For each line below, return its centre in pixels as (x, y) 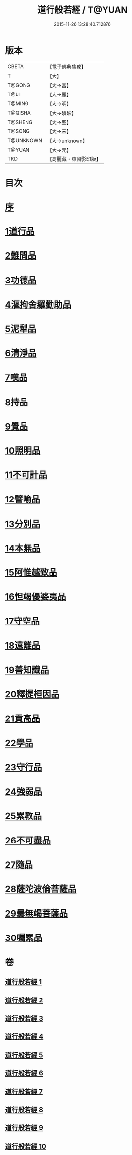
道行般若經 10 (26, 1146)
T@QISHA (19, 113)
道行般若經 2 (24, 1000)
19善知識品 (27, 670)
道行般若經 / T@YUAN (82, 10)
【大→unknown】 (67, 141)
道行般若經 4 (24, 1037)
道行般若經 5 (24, 1055)
